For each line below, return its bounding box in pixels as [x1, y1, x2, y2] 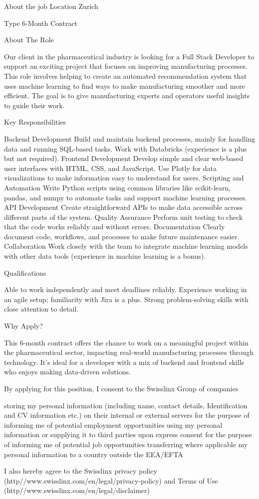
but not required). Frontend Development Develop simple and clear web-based [4, 153, 244, 164]
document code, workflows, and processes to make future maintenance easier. [4, 231, 240, 241]
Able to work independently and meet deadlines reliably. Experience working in [4, 284, 247, 295]
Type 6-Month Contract [4, 17, 78, 28]
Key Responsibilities [4, 117, 66, 127]
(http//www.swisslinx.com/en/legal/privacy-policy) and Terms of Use [4, 475, 218, 486]
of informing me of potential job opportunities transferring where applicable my [4, 439, 248, 449]
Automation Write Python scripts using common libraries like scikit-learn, [4, 182, 231, 192]
